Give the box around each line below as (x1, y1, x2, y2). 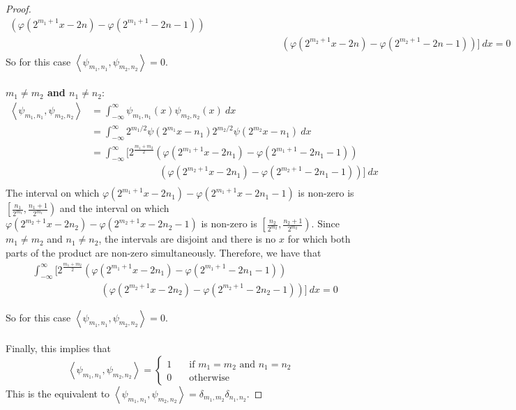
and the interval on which (59, 201, 169, 215)
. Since (311, 216, 340, 231)
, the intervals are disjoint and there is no (98, 231, 276, 246)
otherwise (189, 373, 230, 384)
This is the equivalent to (6, 386, 110, 400)
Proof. (6, 1, 31, 15)
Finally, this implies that (6, 341, 111, 356)
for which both (287, 231, 351, 246)
